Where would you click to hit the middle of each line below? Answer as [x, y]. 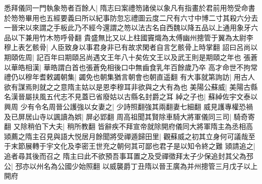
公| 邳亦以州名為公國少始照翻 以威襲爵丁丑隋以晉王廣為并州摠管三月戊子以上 [131, 166]
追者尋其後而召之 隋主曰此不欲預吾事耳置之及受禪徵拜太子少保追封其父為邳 [129, 156]
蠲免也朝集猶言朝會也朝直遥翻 [128, 77]
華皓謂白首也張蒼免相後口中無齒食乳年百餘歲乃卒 [125, 67]
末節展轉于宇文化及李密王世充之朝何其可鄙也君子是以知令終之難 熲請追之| [133, 146]
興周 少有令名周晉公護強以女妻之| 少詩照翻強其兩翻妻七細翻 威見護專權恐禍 [128, 106]
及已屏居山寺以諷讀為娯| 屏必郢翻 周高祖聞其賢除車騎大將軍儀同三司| [118, 116]
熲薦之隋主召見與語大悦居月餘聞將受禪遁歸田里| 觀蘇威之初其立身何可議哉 [126, 136]
